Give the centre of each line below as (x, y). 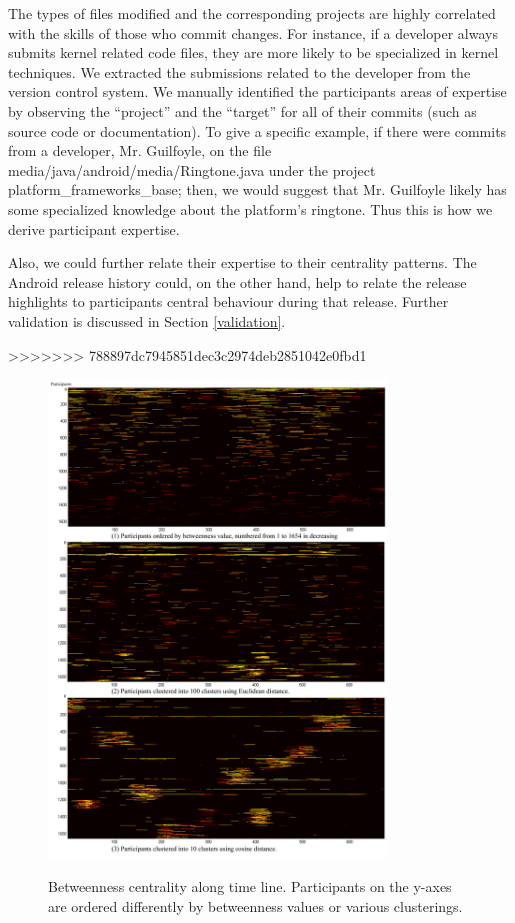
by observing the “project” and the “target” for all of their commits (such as (242, 110)
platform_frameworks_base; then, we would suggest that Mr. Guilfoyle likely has (257, 189)
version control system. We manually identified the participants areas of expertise (257, 91)
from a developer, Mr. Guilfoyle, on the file (140, 150)
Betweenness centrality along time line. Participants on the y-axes (250, 886)
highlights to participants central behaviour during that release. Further (228, 301)
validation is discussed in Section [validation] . (147, 320)
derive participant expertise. (94, 228)
